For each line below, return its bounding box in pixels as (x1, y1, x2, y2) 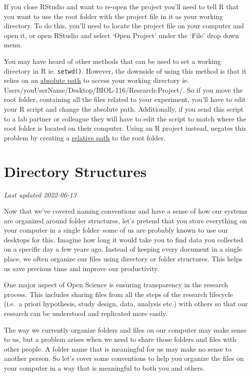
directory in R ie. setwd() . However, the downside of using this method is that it (4, 65, 247, 76)
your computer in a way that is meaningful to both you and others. (4, 363, 205, 373)
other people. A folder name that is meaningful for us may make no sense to (4, 343, 232, 354)
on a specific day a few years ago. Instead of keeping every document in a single (4, 244, 242, 254)
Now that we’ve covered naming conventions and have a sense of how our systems (4, 206, 248, 216)
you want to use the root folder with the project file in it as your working (4, 11, 223, 21)
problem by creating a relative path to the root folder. (4, 132, 166, 142)
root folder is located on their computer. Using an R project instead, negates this (4, 123, 246, 133)
